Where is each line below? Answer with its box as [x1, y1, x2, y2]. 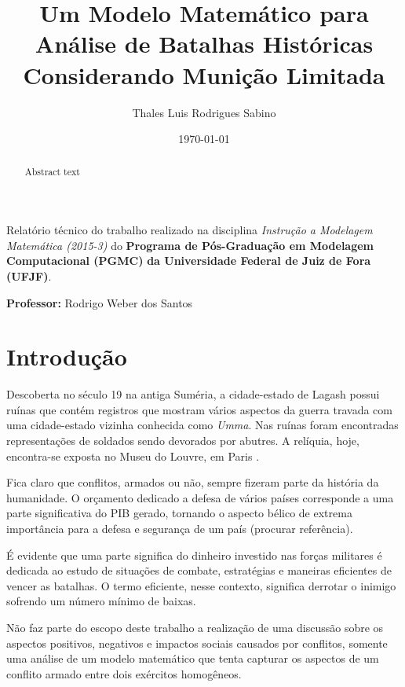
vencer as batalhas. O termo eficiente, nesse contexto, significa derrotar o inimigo [6, 577, 396, 593]
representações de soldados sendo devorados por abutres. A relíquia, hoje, [6, 432, 359, 449]
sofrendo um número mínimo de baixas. [6, 593, 196, 609]
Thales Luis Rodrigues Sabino [132, 104, 276, 120]
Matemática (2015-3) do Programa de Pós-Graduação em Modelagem [6, 237, 374, 253]
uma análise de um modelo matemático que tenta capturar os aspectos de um [6, 650, 379, 667]
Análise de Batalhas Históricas [35, 28, 374, 60]
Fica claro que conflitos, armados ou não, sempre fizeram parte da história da [6, 474, 379, 490]
